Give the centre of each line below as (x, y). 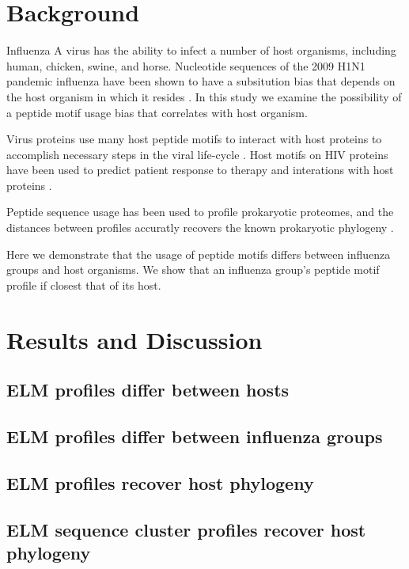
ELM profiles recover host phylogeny (160, 482)
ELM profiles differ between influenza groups (195, 436)
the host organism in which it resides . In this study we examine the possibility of (204, 96)
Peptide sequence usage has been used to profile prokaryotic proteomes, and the (200, 212)
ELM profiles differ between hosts (148, 390)
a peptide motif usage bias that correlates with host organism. (157, 112)
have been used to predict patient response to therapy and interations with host (200, 170)
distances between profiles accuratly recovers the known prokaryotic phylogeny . (200, 228)
